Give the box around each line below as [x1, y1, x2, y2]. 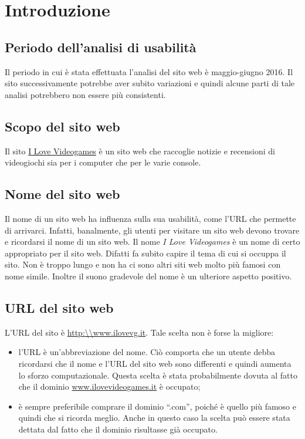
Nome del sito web [5, 185, 120, 203]
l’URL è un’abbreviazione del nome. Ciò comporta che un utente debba [18, 346, 275, 358]
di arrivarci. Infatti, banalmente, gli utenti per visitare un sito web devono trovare [5, 224, 300, 236]
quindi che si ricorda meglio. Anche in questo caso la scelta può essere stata [18, 411, 290, 424]
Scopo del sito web [5, 117, 120, 135]
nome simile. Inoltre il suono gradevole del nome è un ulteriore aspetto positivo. [5, 269, 292, 282]
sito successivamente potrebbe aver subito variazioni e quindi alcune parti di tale [5, 77, 295, 89]
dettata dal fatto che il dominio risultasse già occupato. [18, 423, 218, 435]
